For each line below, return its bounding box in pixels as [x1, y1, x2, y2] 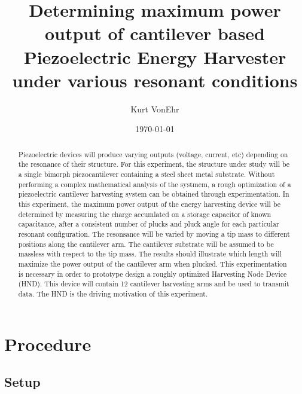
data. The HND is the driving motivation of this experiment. [18, 288, 208, 298]
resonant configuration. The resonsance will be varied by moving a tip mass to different [18, 228, 290, 239]
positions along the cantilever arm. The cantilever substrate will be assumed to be [18, 239, 274, 249]
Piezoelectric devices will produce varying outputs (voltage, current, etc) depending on [18, 149, 288, 159]
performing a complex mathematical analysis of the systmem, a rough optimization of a [18, 179, 291, 189]
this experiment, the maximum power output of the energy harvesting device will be [18, 198, 281, 209]
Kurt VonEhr [130, 102, 179, 115]
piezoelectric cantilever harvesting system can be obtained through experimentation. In [18, 189, 289, 199]
